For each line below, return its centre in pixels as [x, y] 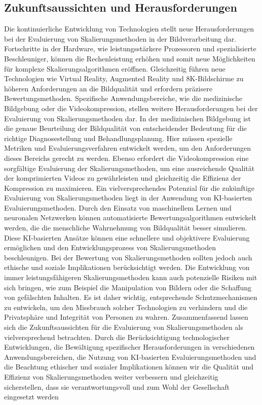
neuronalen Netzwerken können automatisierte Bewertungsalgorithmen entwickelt [130, 217]
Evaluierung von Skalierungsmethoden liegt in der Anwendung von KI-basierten [128, 198]
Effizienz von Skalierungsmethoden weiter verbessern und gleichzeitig [111, 376]
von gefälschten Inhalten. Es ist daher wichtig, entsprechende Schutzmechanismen [131, 297]
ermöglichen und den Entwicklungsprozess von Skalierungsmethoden [110, 247]
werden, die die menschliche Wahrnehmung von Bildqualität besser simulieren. [126, 228]
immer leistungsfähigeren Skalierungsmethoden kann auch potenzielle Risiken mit [131, 277]
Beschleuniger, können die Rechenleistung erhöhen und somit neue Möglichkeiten [130, 58]
